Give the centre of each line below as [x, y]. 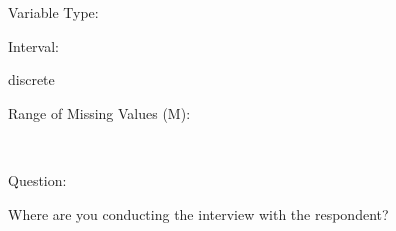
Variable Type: [53, 12]
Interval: [33, 45]
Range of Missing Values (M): [99, 112]
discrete [31, 79]
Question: [37, 179]
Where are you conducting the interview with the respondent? [198, 213]
